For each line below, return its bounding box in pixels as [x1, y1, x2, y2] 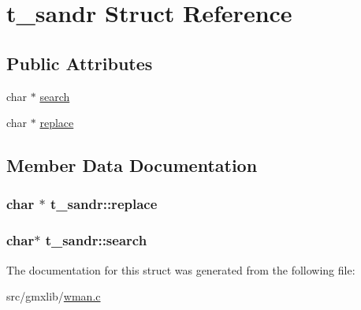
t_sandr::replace [50, 194, 158, 214]
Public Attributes [6, 50, 153, 75]
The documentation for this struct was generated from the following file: [6, 261, 355, 278]
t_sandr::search [45, 230, 147, 250]
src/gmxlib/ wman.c [6, 288, 101, 304]
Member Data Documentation [6, 153, 258, 177]
